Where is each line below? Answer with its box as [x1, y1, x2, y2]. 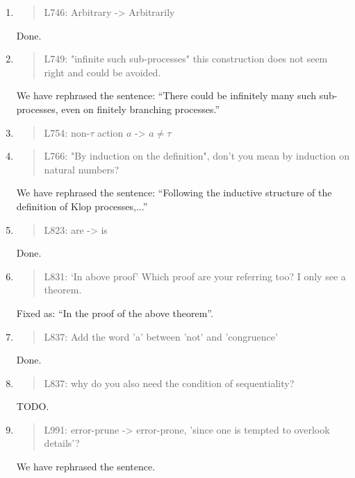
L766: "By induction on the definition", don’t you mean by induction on [44, 148, 350, 163]
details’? [44, 436, 80, 450]
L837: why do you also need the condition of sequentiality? [44, 375, 295, 390]
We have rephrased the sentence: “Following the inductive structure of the [16, 185, 332, 200]
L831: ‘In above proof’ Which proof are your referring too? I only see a [44, 268, 346, 283]
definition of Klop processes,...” [16, 198, 148, 213]
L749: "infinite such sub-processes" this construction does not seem [44, 51, 328, 66]
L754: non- [44, 125, 90, 139]
